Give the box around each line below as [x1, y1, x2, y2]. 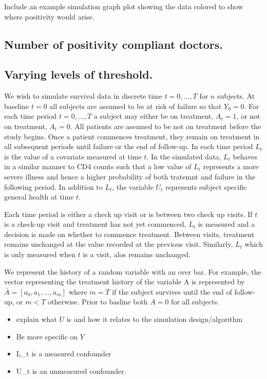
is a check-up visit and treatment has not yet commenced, [4, 219, 186, 229]
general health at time [4, 191, 74, 202]
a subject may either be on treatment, [93, 111, 214, 121]
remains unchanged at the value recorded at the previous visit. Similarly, [4, 239, 233, 249]
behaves [233, 151, 257, 161]
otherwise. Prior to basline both [48, 296, 148, 307]
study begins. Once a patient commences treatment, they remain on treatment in [4, 131, 260, 141]
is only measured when [4, 249, 76, 260]
